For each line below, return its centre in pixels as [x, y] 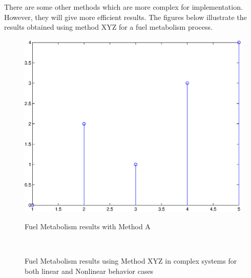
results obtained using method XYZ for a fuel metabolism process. [108, 27]
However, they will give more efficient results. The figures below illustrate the [126, 17]
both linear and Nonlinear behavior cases [89, 271]
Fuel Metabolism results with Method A [88, 226]
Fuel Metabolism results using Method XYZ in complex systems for [131, 261]
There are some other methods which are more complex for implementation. [123, 7]
